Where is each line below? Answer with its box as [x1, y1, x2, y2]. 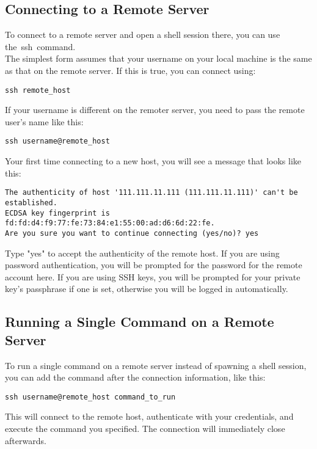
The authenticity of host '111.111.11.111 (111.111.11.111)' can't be [5, 188, 298, 197]
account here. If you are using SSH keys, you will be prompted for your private [5, 270, 301, 283]
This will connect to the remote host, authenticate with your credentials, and [5, 410, 294, 423]
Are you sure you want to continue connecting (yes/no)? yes [5, 228, 259, 238]
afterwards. [5, 434, 46, 447]
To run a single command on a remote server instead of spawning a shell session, [5, 359, 307, 371]
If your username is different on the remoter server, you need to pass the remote [5, 103, 305, 116]
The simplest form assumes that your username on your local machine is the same [5, 52, 312, 65]
